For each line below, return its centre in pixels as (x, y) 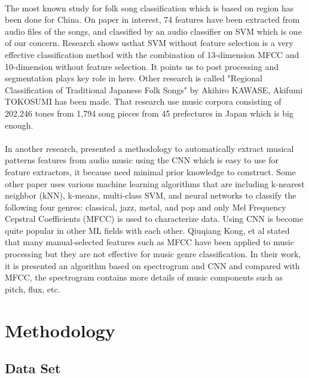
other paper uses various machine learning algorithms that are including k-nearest (155, 183)
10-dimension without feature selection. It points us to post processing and (142, 66)
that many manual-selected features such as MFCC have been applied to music (149, 242)
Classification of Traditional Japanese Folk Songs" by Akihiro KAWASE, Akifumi (154, 89)
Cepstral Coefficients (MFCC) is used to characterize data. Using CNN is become (154, 219)
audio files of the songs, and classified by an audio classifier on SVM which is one (153, 31)
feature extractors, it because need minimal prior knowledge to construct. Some (150, 171)
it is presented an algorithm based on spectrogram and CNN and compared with (152, 265)
